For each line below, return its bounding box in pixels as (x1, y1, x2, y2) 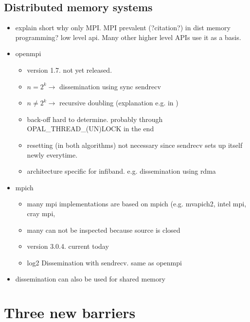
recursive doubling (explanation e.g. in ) (59, 98, 179, 108)
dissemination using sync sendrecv (59, 81, 161, 91)
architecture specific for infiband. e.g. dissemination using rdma (27, 166, 216, 176)
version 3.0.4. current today (27, 241, 109, 251)
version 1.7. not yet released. (27, 64, 112, 75)
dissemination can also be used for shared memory (15, 274, 165, 284)
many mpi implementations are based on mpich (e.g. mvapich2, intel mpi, (27, 199, 247, 209)
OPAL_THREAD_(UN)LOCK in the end (27, 123, 154, 134)
